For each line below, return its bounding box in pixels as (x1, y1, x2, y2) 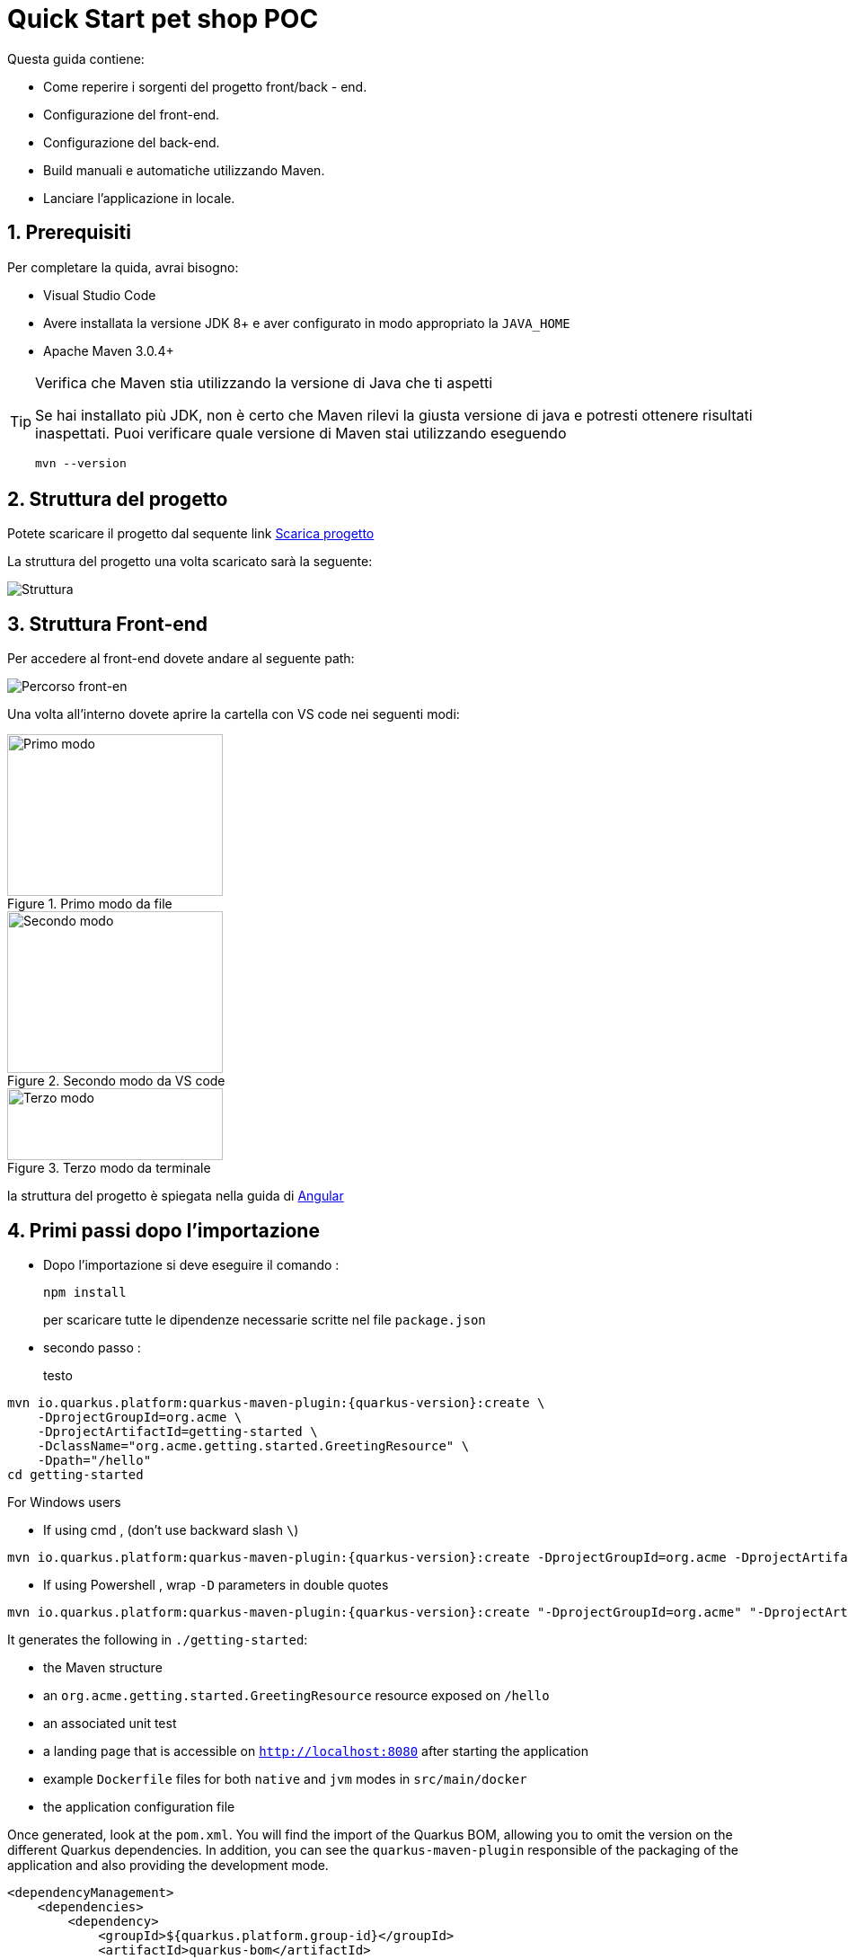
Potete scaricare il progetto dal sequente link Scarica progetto (7, 526, 375, 542)
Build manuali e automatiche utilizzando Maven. (43, 162, 325, 178)
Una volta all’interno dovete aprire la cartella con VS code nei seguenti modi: (7, 706, 460, 722)
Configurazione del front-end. (43, 106, 220, 122)
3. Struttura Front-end (7, 612, 208, 635)
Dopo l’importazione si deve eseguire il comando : (43, 1257, 340, 1273)
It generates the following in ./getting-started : (7, 1632, 308, 1648)
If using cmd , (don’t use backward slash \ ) (43, 1522, 299, 1538)
